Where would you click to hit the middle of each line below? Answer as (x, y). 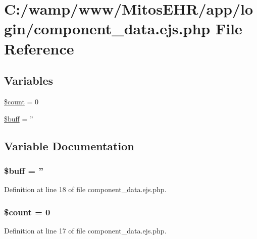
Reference (39, 48)
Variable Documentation (69, 145)
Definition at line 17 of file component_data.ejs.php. (85, 230)
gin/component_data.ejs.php (107, 28)
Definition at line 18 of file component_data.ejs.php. (85, 189)
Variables (29, 80)
